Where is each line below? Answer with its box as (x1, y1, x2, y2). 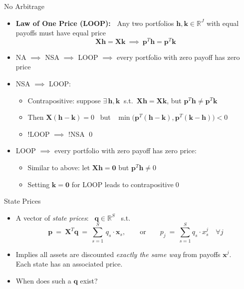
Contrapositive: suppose (27, 95, 101, 105)
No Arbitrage (4, 1, 44, 11)
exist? (80, 275, 98, 286)
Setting (27, 179, 50, 189)
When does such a (15, 275, 71, 286)
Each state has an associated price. (15, 259, 123, 269)
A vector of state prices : (15, 212, 89, 223)
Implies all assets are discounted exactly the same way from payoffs (15, 249, 221, 259)
